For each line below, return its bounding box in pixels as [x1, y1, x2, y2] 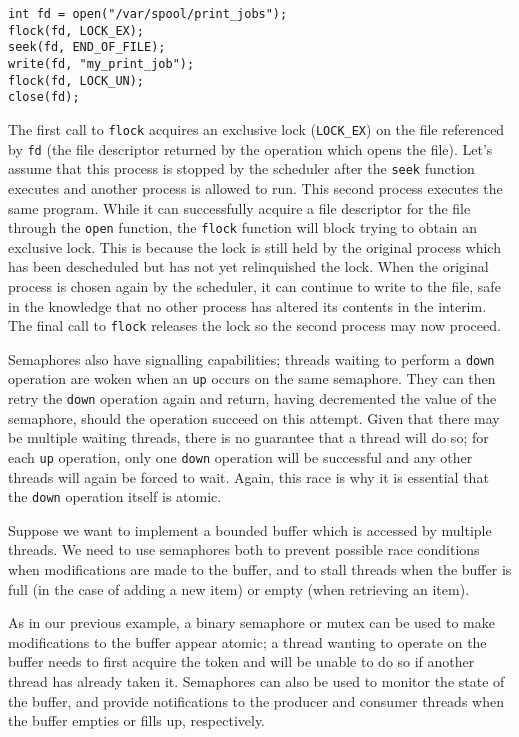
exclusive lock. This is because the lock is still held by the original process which [8, 236, 501, 257]
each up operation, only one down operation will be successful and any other [8, 446, 473, 467]
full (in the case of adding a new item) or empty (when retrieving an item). [8, 578, 470, 599]
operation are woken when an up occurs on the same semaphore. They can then [8, 368, 496, 389]
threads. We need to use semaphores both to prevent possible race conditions [8, 539, 480, 560]
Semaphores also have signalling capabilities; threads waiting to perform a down [8, 348, 495, 369]
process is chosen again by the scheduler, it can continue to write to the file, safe [8, 275, 501, 296]
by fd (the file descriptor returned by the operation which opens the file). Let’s [8, 138, 493, 159]
